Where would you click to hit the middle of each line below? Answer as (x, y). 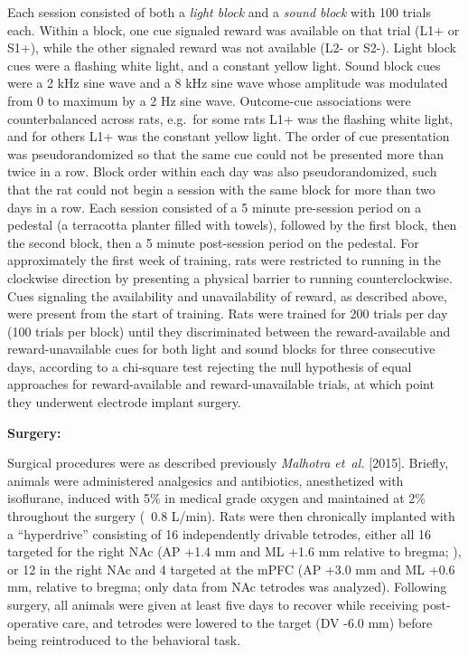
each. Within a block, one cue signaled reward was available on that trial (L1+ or (234, 29)
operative (33, 622)
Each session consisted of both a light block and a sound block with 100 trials (219, 12)
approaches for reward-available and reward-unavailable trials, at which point (221, 384)
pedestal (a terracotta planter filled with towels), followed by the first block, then (232, 225)
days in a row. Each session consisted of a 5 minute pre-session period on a (215, 207)
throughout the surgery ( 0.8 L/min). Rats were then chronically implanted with (231, 516)
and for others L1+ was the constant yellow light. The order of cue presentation (229, 136)
